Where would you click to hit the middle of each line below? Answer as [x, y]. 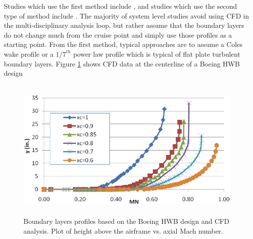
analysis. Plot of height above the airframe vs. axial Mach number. [123, 230]
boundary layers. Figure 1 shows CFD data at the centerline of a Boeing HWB [122, 63]
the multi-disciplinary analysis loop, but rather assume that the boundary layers [124, 25]
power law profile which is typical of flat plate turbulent [157, 54]
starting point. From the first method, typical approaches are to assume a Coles [123, 44]
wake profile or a [29, 54]
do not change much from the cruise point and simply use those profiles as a [118, 34]
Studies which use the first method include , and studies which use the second [120, 6]
